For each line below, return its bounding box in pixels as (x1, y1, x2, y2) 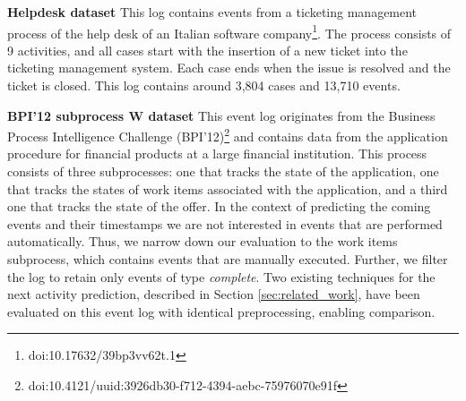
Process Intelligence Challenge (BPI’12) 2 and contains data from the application (7, 124, 448, 145)
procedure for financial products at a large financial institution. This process (7, 144, 427, 163)
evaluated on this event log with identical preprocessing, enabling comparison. (7, 302, 436, 320)
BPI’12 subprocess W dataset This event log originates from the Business (7, 106, 436, 124)
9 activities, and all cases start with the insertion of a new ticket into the (7, 40, 408, 59)
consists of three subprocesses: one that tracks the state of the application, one (7, 162, 439, 181)
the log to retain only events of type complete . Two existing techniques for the (7, 267, 436, 286)
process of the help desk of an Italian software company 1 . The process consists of (7, 21, 452, 42)
